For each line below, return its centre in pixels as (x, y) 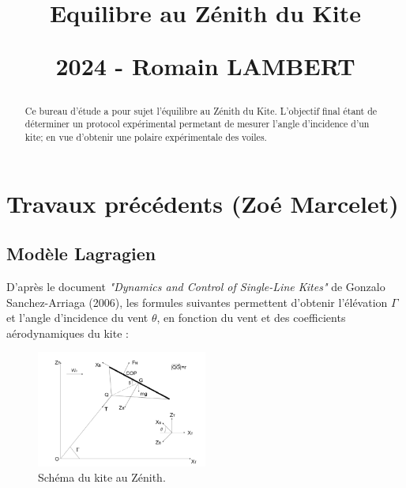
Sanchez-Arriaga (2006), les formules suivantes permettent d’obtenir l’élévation (197, 302)
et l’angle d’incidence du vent (77, 318)
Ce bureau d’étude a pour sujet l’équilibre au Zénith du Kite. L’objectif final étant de (201, 110)
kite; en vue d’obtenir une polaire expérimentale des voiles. (146, 136)
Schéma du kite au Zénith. (102, 477)
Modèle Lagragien (81, 253)
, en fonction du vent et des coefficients (251, 318)
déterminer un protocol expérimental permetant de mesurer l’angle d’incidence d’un (197, 124)
